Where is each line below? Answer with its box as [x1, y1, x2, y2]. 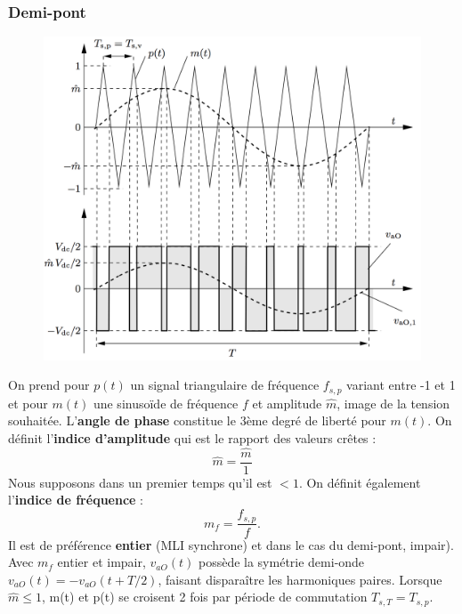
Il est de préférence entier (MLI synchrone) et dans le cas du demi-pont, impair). [8, 535, 454, 553]
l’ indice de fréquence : [8, 490, 143, 509]
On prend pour [8, 376, 90, 394]
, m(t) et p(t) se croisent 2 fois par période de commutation [41, 587, 368, 606]
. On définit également [298, 473, 421, 491]
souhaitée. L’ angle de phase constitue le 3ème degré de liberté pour [8, 411, 386, 430]
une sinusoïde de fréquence [93, 393, 239, 412]
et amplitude [252, 393, 322, 412]
